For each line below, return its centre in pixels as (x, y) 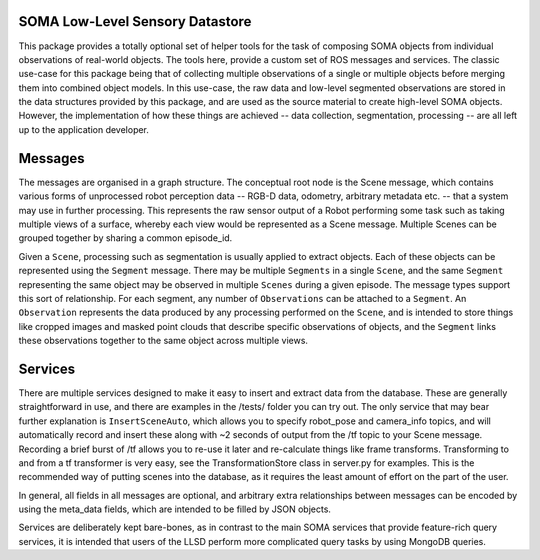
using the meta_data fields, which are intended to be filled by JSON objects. (175, 509)
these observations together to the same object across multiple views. (163, 341)
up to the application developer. (84, 129)
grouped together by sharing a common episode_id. (125, 238)
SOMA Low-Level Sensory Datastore (135, 21)
